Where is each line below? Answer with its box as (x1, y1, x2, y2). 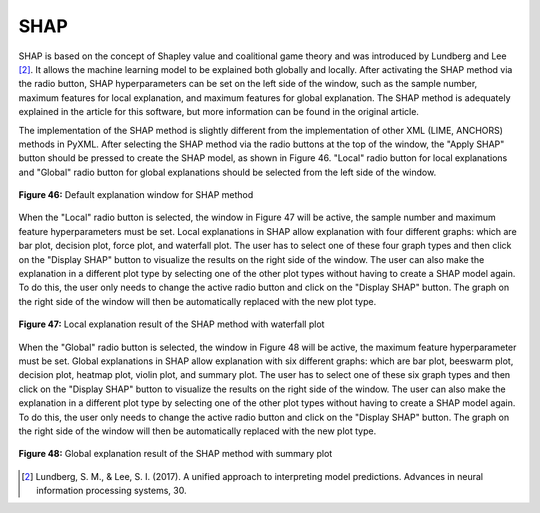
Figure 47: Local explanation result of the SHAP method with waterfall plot (18, 318, 325, 330)
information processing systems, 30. (36, 485, 187, 497)
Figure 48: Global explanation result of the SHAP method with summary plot (18, 448, 333, 460)
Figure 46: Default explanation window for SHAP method (18, 189, 254, 201)
